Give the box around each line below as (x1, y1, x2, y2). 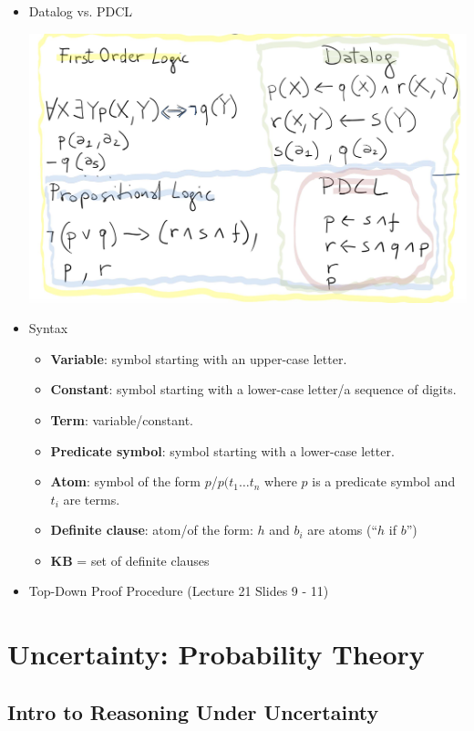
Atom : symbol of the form (50, 472, 201, 491)
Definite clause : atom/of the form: (50, 520, 253, 539)
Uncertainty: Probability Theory (7, 635, 425, 673)
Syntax (28, 319, 68, 338)
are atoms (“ (307, 520, 378, 539)
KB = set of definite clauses (50, 550, 210, 569)
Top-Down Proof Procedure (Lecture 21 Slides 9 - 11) (28, 581, 329, 600)
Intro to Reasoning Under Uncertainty (7, 697, 379, 726)
